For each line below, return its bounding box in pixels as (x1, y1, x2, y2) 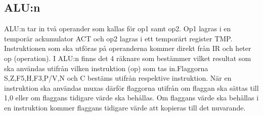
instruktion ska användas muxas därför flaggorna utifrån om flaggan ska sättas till (4, 82, 259, 93)
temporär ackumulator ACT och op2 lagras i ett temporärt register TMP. (4, 33, 233, 43)
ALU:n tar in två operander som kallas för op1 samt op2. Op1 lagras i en (4, 23, 231, 34)
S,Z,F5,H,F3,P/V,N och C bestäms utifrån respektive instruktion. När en (4, 73, 232, 83)
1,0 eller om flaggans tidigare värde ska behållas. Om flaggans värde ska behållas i (4, 92, 259, 103)
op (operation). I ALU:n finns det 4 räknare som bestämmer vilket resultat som (4, 52, 251, 63)
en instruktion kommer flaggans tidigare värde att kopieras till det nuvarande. (4, 102, 246, 112)
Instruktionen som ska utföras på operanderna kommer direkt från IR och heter (4, 43, 251, 53)
